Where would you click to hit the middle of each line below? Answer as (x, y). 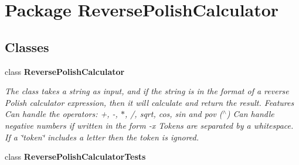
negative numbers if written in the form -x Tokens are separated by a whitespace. (149, 125)
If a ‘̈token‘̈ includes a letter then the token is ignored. (102, 137)
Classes (27, 47)
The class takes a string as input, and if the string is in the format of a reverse (147, 91)
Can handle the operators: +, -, (61, 114)
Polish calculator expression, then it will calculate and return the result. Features (149, 102)
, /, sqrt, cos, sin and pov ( (174, 114)
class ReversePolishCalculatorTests (75, 157)
